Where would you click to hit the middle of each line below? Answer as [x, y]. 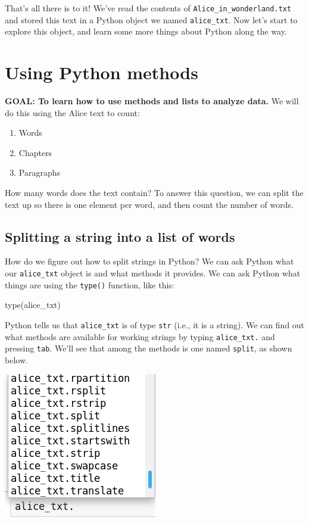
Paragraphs [39, 172]
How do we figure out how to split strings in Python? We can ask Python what [149, 261]
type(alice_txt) [33, 305]
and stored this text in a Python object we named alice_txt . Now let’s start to [151, 19]
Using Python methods [102, 72]
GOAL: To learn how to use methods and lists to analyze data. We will [152, 101]
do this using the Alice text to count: [72, 112]
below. [16, 359]
